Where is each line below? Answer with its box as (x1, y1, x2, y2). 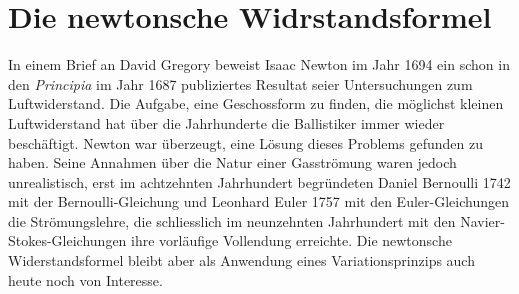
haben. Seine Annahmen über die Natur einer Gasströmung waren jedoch (8, 152, 457, 173)
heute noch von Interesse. (8, 269, 163, 290)
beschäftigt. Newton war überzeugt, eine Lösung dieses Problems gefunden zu (8, 132, 483, 153)
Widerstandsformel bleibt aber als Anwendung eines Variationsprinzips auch (8, 250, 475, 271)
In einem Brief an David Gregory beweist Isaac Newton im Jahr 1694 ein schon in (8, 54, 510, 75)
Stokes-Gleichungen (8, 230, 127, 251)
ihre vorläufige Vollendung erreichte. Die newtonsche (131, 230, 452, 251)
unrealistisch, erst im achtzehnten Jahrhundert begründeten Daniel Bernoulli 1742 (8, 171, 511, 192)
